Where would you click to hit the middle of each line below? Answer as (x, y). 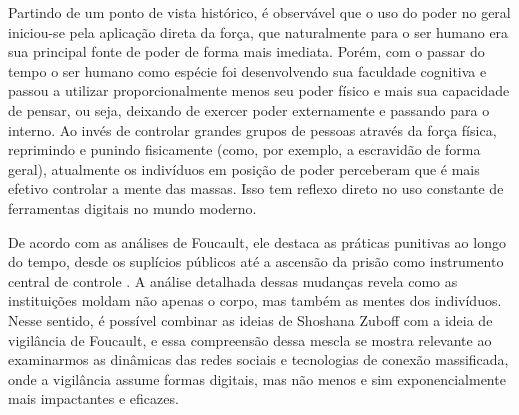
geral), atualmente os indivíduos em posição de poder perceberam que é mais (244, 168)
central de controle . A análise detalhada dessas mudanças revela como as (233, 280)
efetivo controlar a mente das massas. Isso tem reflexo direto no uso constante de (256, 188)
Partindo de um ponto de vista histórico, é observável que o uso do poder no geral (259, 12)
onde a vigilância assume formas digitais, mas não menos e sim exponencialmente (257, 378)
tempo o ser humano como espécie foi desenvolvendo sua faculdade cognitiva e (247, 70)
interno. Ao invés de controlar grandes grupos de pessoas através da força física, (252, 129)
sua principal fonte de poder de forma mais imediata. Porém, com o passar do (246, 51)
